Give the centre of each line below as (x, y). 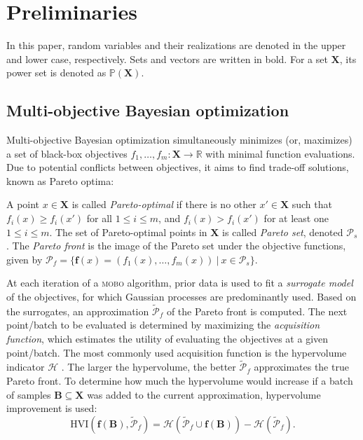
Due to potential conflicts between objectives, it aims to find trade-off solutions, (178, 167)
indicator (26, 367)
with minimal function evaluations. (280, 153)
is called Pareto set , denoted (283, 232)
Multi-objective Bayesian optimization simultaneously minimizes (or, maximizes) (179, 140)
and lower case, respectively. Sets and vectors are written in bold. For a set (167, 59)
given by (25, 259)
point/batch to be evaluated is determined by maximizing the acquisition (163, 325)
